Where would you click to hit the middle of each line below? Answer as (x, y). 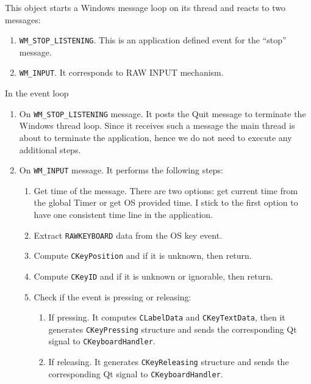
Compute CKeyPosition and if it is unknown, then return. (143, 255)
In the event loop (37, 93)
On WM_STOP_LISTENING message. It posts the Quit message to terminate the (163, 113)
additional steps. (50, 149)
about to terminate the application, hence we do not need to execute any (155, 137)
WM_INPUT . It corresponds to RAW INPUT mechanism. (121, 72)
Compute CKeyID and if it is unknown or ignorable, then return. (153, 276)
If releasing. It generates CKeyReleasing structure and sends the (169, 362)
